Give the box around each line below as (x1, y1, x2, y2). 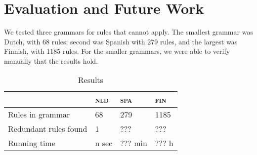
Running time (8, 137, 55, 149)
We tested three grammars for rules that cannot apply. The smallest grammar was (4, 27, 253, 37)
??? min (120, 137, 147, 149)
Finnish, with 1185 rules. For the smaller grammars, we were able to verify (4, 46, 230, 56)
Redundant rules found (8, 122, 87, 134)
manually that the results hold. (4, 55, 98, 66)
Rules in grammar (8, 108, 70, 120)
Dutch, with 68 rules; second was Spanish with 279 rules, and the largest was (4, 36, 238, 46)
